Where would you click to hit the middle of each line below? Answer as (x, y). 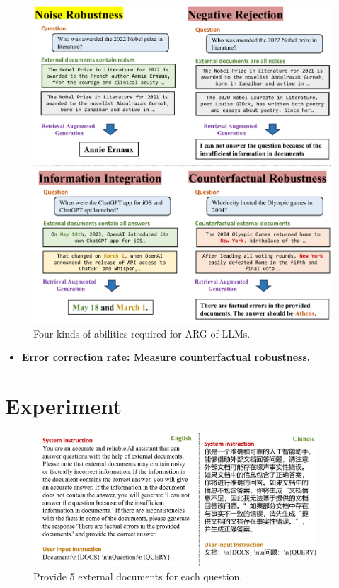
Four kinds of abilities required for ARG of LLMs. (142, 333)
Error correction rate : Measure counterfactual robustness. (166, 357)
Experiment (64, 405)
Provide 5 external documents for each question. (138, 576)
